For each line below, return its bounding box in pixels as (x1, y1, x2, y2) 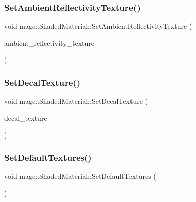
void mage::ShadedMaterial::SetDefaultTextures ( (4, 171, 156, 181)
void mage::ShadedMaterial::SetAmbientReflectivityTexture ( (4, 21, 192, 31)
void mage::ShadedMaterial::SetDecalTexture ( (4, 96, 148, 106)
